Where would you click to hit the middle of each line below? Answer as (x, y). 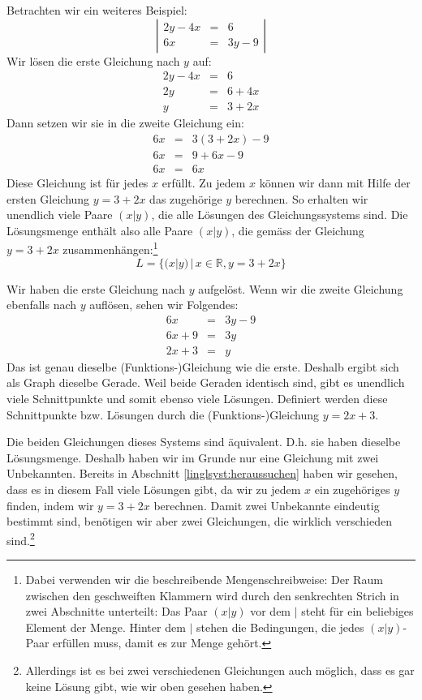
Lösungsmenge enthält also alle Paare (100, 230)
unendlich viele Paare (60, 215)
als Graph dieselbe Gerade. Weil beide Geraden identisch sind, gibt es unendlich (206, 382)
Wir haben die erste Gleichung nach (96, 288)
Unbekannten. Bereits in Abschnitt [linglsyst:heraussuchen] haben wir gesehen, (202, 473)
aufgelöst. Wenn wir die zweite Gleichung (301, 288)
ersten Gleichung (48, 198)
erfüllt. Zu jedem (204, 182)
